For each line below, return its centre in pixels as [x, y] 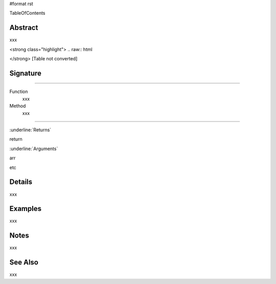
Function [19, 91]
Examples [26, 209]
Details [21, 182]
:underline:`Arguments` [34, 149]
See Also [24, 262]
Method [18, 106]
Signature [26, 73]
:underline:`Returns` [30, 130]
